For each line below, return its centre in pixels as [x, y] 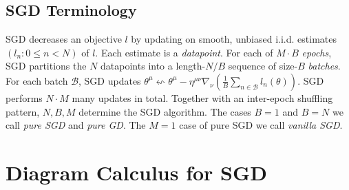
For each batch [37, 80]
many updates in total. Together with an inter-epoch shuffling [202, 97]
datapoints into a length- [153, 66]
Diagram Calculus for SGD [136, 172]
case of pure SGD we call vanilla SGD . [261, 125]
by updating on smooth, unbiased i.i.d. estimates [234, 39]
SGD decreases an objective [64, 39]
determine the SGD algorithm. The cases [165, 111]
